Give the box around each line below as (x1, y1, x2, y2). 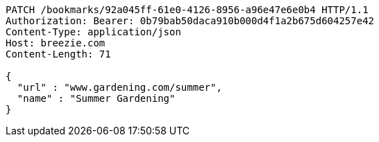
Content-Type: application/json (6, 26, 181, 37)
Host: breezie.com (6, 37, 106, 48)
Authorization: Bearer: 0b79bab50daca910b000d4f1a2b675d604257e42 (6, 15, 375, 26)
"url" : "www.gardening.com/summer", (17, 82, 222, 93)
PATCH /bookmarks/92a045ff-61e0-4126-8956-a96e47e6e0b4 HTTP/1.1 (6, 4, 369, 15)
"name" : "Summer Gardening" (17, 93, 176, 104)
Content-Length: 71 (6, 48, 111, 60)
